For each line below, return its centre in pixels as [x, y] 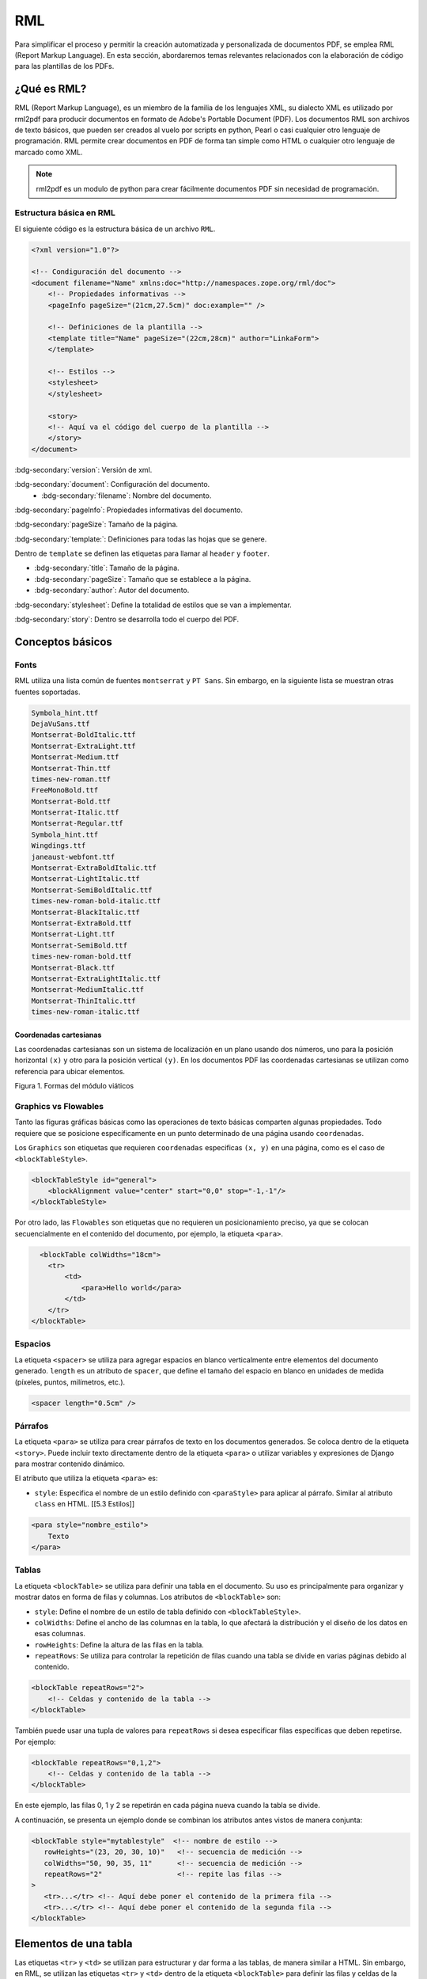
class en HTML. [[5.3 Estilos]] [84, 1504]
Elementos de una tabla [74, 1943]
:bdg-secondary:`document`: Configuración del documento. [112, 484]
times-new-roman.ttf [71, 779]
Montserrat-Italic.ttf [75, 813]
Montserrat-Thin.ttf [71, 768]
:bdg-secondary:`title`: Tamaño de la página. [107, 568]
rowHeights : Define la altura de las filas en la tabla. [119, 1645]
